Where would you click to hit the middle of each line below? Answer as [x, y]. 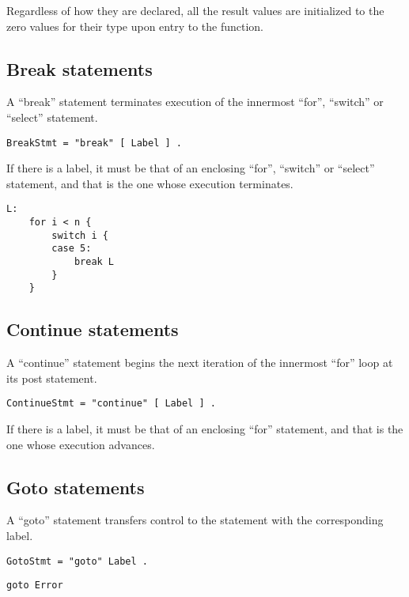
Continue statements [93, 329]
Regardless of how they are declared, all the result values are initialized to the [195, 10]
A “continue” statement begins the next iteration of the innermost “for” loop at [200, 363]
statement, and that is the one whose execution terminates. [150, 183]
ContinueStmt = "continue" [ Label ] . [111, 404]
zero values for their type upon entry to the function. [135, 26]
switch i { [80, 235]
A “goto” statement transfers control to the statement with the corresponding [195, 520]
